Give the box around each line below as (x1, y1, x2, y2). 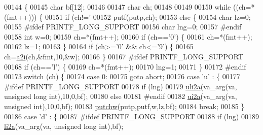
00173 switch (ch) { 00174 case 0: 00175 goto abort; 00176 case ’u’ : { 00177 (4, 71, 240, 82)
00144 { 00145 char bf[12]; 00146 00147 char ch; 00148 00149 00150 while (4, 2, 231, 12)
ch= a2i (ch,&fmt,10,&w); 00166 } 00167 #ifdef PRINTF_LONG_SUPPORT (4, 51, 244, 61)
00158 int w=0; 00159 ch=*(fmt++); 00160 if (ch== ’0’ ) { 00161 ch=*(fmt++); (4, 31, 252, 42)
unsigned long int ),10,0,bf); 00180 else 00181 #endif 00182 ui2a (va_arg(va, (4, 91, 237, 102)
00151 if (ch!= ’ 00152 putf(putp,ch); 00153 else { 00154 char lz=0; (45, 11, 251, 22)
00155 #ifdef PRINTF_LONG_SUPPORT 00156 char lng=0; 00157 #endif (4, 21, 242, 32)
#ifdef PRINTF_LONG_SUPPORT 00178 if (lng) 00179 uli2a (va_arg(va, (4, 81, 237, 91)
